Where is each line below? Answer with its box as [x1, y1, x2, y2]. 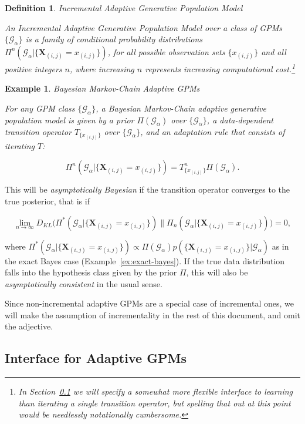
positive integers [5, 62, 62, 75]
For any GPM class [5, 102, 75, 114]
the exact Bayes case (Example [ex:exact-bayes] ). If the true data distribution [5, 254, 285, 267]
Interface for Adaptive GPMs [5, 349, 187, 367]
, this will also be [186, 266, 248, 278]
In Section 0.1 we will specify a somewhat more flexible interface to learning [18, 385, 293, 398]
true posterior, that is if [5, 194, 90, 207]
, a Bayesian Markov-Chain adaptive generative [96, 102, 266, 114]
